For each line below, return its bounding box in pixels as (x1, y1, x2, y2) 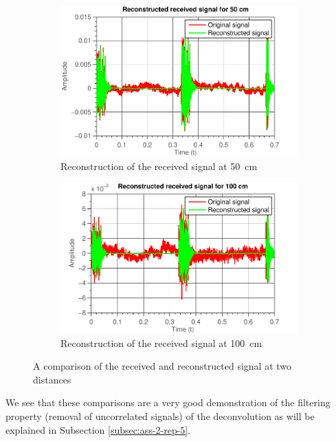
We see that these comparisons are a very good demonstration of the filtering (5, 395, 331, 410)
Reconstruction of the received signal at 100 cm (60, 335, 262, 350)
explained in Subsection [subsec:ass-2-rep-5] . (5, 422, 191, 436)
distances (33, 372, 71, 386)
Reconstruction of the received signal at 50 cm (60, 158, 258, 173)
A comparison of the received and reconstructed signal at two (33, 359, 292, 373)
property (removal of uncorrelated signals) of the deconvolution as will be (5, 408, 315, 423)
